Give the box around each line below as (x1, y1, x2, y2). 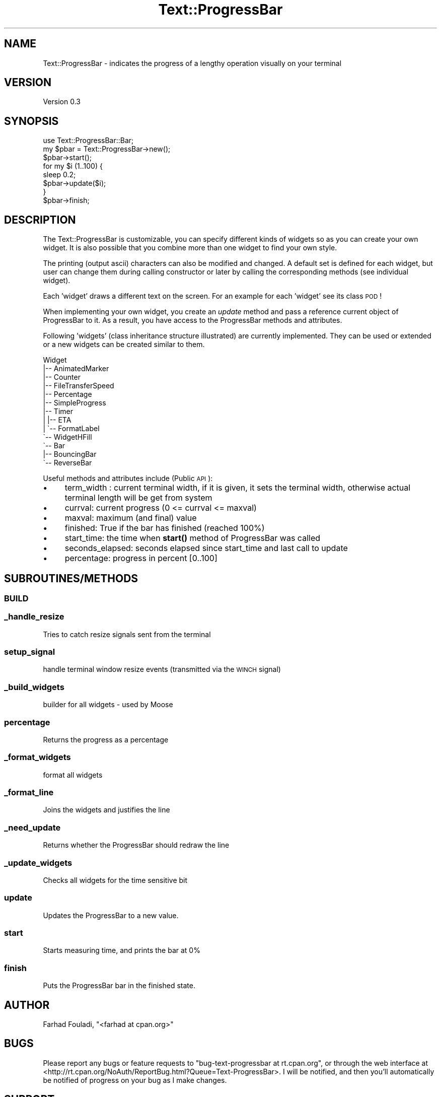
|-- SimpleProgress (43, 398, 106, 407)
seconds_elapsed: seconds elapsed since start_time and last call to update (64, 543, 348, 554)
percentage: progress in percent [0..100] (64, 553, 217, 564)
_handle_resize (4, 611, 64, 622)
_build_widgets (4, 681, 64, 692)
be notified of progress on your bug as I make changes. (43, 1075, 227, 1084)
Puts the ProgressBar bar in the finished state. (43, 981, 195, 990)
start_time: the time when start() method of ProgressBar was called (64, 533, 321, 543)
